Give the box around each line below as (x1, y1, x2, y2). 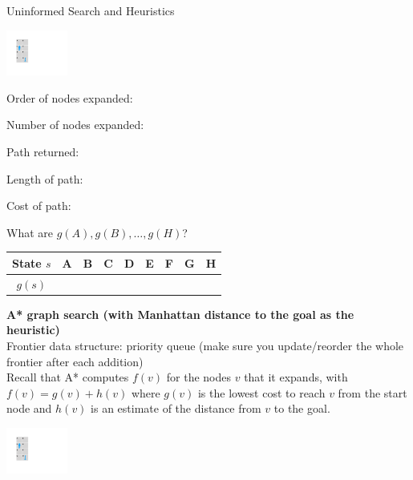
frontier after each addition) (6, 353, 144, 369)
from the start (338, 384, 407, 401)
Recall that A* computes (6, 369, 129, 385)
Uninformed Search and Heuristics (6, 2, 175, 18)
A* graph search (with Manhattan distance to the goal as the (6, 305, 354, 322)
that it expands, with (244, 369, 348, 385)
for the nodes (166, 369, 232, 385)
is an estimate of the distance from (91, 400, 261, 417)
